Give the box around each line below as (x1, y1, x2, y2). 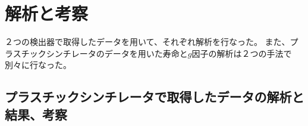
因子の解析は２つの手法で (191, 47, 292, 59)
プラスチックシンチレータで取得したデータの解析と (5, 88, 304, 106)
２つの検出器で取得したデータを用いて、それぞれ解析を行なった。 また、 (5, 35, 290, 48)
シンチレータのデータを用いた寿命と (46, 47, 188, 59)
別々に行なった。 (5, 59, 71, 71)
